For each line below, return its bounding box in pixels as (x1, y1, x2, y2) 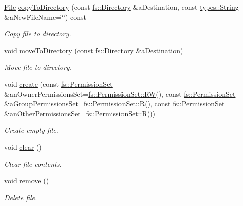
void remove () (4, 175, 49, 186)
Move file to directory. (4, 62, 72, 72)
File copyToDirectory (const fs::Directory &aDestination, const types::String (4, 2, 239, 12)
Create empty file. (4, 125, 58, 135)
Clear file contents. (4, 158, 62, 169)
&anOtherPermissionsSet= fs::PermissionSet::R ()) (4, 108, 156, 118)
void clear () (4, 141, 42, 152)
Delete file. (4, 192, 37, 202)
